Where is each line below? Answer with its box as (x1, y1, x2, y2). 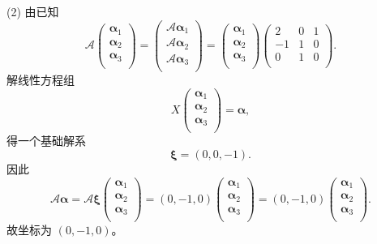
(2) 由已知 (6, 3, 59, 19)
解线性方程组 (6, 71, 75, 88)
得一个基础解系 (6, 132, 86, 149)
